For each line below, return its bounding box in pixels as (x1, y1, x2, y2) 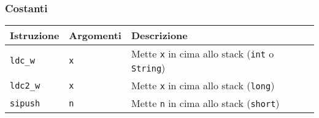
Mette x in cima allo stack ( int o (131, 46, 274, 61)
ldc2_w (10, 80, 40, 90)
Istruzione (10, 28, 60, 43)
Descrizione (131, 28, 188, 43)
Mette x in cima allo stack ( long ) (131, 78, 275, 93)
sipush (10, 98, 40, 108)
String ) (131, 61, 166, 75)
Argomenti (69, 28, 121, 43)
